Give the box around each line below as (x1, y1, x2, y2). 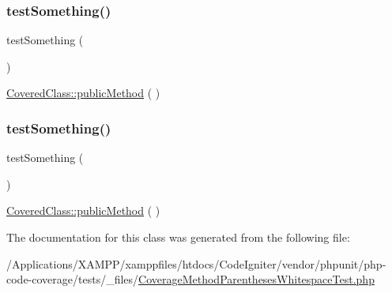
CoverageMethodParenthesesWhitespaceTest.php (138, 271, 375, 287)
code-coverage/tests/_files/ (6, 271, 139, 287)
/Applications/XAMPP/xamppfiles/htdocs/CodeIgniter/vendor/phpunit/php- (6, 255, 386, 272)
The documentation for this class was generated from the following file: (6, 229, 350, 245)
